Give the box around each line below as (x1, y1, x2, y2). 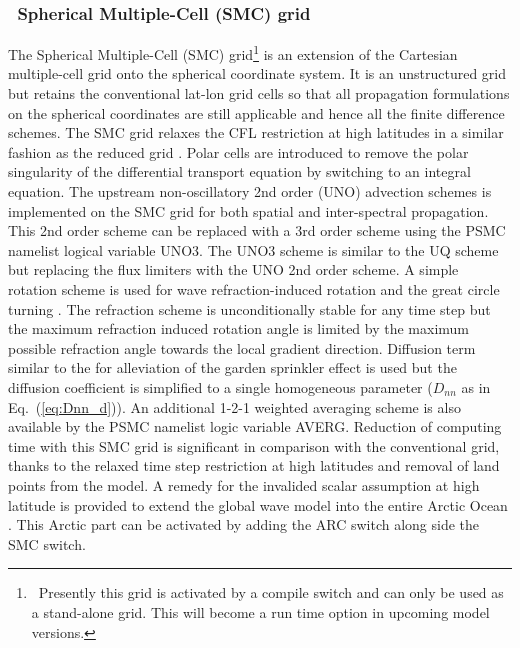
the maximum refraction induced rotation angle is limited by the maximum (8, 318, 470, 339)
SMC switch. (8, 533, 86, 554)
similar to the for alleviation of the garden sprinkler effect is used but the (8, 357, 457, 378)
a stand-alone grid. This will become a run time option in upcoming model (31, 601, 490, 622)
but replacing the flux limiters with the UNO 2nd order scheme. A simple (8, 259, 459, 280)
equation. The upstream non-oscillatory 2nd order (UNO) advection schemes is (8, 181, 492, 202)
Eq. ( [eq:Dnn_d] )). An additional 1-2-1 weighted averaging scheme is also (8, 396, 461, 417)
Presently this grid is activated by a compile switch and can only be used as (38, 582, 504, 603)
